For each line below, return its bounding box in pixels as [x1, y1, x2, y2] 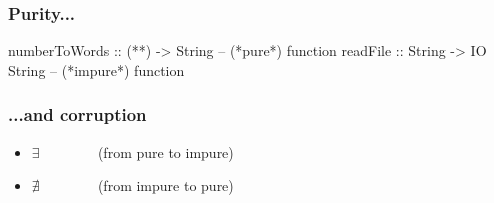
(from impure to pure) [97, 175, 234, 196]
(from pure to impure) [97, 141, 234, 162]
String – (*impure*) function [8, 59, 185, 80]
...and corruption [8, 102, 147, 127]
